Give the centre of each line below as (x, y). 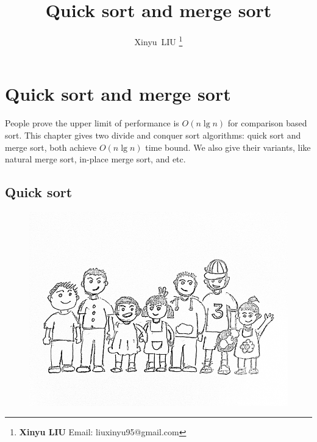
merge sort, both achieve (51, 147)
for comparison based (267, 123)
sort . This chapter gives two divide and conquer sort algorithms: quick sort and (153, 135)
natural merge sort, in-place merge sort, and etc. (95, 159)
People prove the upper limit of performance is (92, 123)
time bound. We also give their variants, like (228, 147)
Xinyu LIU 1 (158, 41)
